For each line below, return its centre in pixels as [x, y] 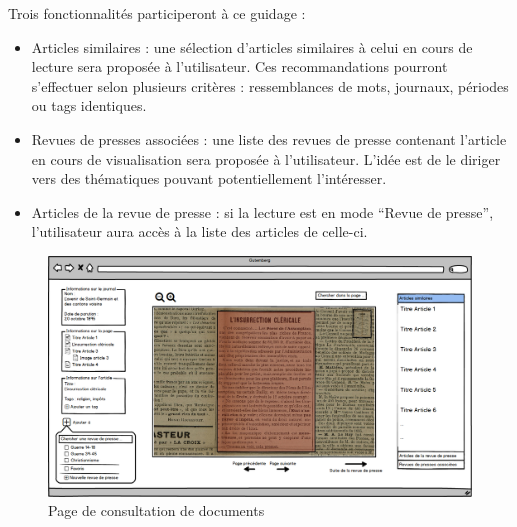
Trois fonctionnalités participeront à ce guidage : [157, 13]
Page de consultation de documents [156, 510]
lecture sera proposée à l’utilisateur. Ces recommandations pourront [239, 66]
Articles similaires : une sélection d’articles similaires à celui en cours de [252, 46]
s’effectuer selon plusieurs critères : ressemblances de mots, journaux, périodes [270, 85]
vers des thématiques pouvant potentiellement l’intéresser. [209, 178]
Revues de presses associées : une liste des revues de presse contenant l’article [269, 138]
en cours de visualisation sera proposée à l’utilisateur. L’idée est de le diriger [266, 158]
